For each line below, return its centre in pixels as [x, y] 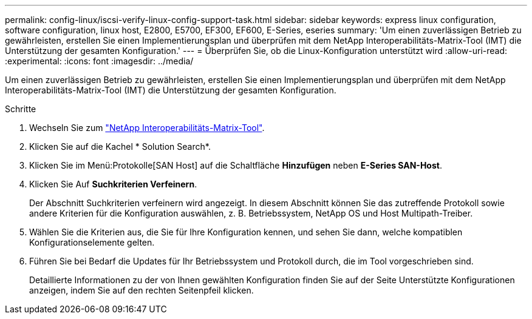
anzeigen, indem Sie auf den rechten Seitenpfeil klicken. [142, 290]
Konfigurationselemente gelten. [92, 242]
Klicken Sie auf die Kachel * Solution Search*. [120, 146]
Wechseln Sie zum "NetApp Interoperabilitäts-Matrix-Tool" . [147, 128]
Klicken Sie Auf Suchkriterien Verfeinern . [113, 184]
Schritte [21, 109]
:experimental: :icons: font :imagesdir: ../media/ [99, 61]
